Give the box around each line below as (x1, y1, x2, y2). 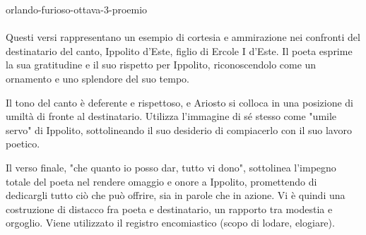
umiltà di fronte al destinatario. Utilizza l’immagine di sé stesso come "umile (6, 109, 337, 123)
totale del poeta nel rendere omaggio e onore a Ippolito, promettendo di (6, 174, 317, 188)
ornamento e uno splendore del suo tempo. (6, 71, 190, 85)
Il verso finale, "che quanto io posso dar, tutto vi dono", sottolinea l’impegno (6, 159, 336, 174)
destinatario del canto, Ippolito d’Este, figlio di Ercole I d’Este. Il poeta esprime (6, 43, 353, 58)
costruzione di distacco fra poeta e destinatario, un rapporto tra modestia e (6, 201, 333, 216)
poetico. (6, 136, 40, 151)
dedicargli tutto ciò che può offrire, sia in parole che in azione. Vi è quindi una (6, 188, 346, 203)
